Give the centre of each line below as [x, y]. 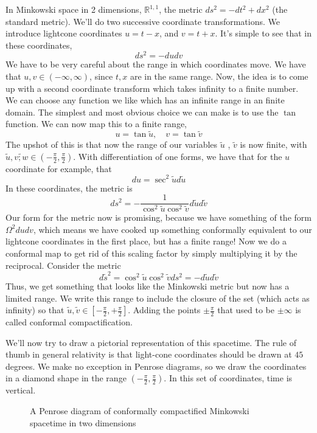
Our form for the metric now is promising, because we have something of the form [158, 217]
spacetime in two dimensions [83, 422]
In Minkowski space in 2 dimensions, [74, 9]
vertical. [21, 390]
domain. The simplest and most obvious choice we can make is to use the [142, 112]
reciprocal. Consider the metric [63, 265]
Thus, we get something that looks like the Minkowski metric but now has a [148, 286]
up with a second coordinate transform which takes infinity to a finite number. [152, 88]
